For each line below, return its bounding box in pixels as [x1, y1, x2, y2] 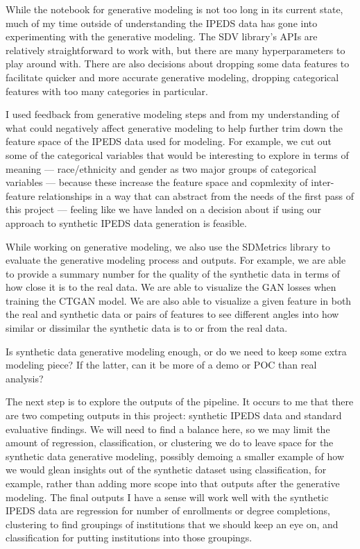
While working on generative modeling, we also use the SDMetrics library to [6, 239, 331, 253]
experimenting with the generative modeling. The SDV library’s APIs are [6, 29, 318, 44]
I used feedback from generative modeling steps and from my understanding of [6, 107, 340, 121]
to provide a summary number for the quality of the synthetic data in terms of [6, 266, 340, 280]
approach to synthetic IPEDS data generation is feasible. [6, 215, 247, 230]
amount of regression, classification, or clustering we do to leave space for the [6, 435, 334, 450]
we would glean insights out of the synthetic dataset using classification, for [6, 462, 327, 477]
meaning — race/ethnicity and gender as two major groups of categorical [6, 161, 316, 176]
